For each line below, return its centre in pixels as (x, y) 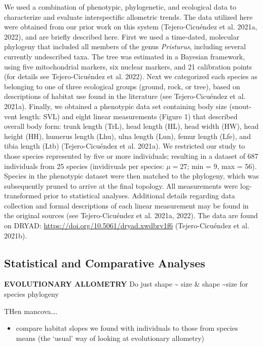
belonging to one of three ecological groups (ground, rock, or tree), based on (122, 86)
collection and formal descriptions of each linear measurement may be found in (126, 205)
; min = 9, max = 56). (222, 166)
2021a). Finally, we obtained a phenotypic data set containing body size (116, 106)
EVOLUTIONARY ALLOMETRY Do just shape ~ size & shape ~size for (126, 284)
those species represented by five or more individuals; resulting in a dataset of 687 (131, 155)
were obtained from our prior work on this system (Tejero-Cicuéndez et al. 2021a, (131, 27)
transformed (23, 196)
